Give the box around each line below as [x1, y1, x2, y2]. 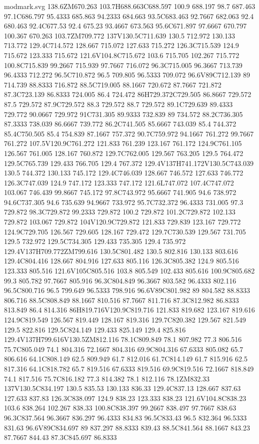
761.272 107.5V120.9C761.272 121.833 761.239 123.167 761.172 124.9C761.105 [4, 138, 242, 148]
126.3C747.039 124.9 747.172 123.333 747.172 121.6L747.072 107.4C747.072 [4, 177, 234, 187]
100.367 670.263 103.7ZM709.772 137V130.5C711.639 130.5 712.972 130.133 [4, 30, 235, 40]
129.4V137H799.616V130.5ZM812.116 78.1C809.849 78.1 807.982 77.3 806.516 [4, 334, 242, 344]
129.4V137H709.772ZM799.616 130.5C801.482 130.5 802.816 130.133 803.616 [4, 245, 238, 256]
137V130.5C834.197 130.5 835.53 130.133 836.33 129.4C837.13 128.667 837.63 [4, 383, 241, 393]
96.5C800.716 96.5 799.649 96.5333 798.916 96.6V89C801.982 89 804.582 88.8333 [4, 285, 250, 295]
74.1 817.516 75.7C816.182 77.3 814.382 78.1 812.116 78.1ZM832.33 [4, 373, 210, 383]
